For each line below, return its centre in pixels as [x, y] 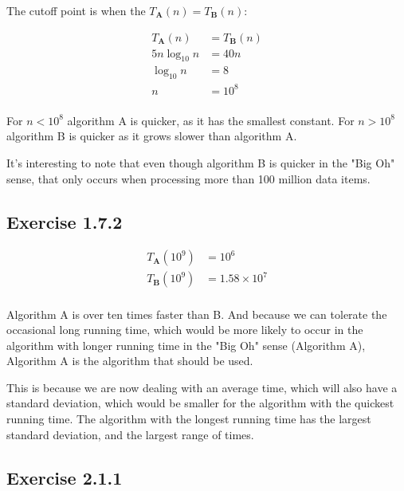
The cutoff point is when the [76, 10]
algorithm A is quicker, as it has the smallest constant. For [211, 120]
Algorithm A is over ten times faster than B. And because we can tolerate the [197, 314]
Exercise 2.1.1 [65, 477]
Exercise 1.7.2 [65, 221]
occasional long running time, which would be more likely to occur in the [185, 330]
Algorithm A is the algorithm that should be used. [130, 361]
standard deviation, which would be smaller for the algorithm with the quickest [200, 403]
